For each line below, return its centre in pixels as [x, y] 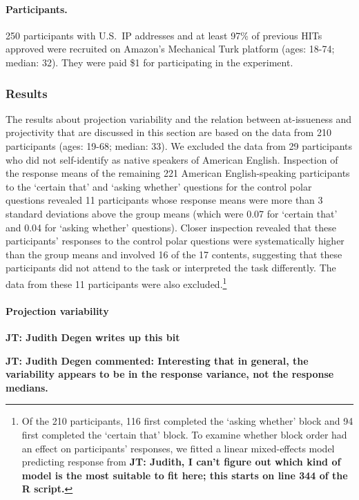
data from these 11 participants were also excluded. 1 [116, 282]
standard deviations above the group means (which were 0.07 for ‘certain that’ [172, 213]
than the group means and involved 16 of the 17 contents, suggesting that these [174, 254]
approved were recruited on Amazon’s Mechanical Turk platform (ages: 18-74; [170, 49]
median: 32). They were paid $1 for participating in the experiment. [149, 62]
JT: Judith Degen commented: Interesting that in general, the [157, 360]
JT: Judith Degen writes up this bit [93, 337]
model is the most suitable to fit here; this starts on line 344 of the [185, 475]
